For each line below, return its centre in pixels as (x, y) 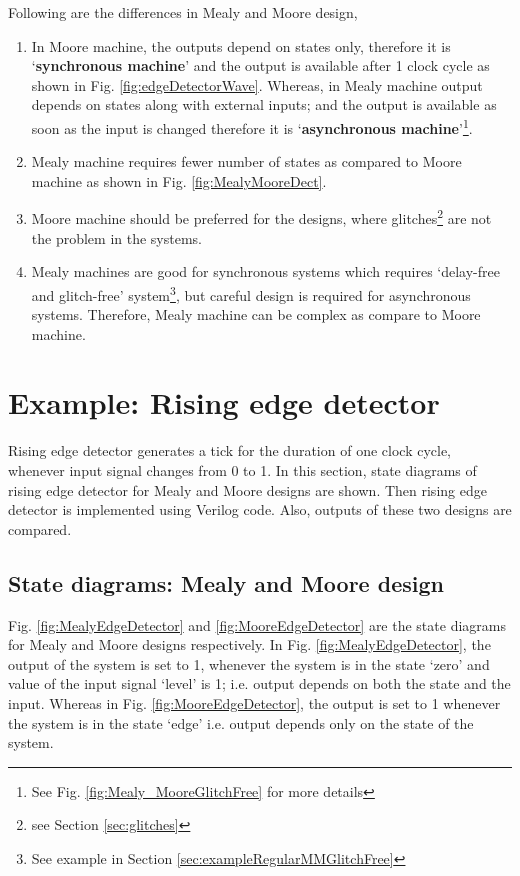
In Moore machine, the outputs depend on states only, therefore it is (241, 45)
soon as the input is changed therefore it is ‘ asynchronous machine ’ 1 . (252, 126)
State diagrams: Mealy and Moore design (226, 582)
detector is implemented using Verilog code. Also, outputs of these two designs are (260, 509)
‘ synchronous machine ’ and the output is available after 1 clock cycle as (260, 65)
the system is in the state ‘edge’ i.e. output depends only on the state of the (241, 722)
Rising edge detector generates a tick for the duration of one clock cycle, (230, 450)
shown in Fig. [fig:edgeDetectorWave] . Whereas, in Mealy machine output (257, 84)
